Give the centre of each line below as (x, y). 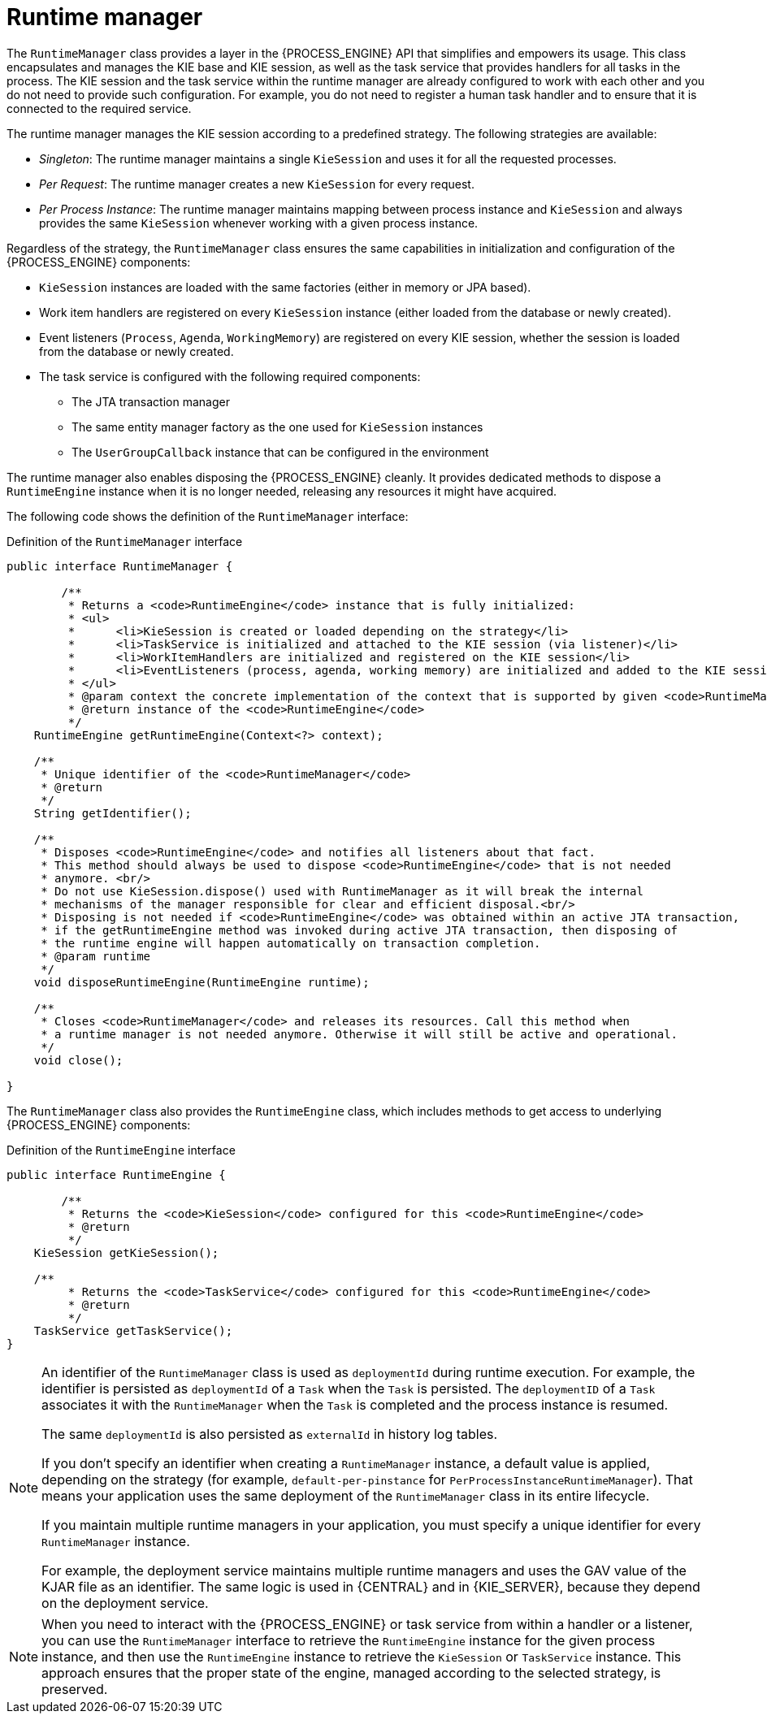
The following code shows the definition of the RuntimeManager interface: (208, 516)
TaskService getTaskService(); (133, 1330)
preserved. (75, 1689)
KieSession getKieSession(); (126, 1252)
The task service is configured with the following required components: (230, 376)
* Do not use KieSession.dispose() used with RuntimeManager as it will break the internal (342, 891)
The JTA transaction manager (151, 401)
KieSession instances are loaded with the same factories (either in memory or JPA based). (285, 287)
